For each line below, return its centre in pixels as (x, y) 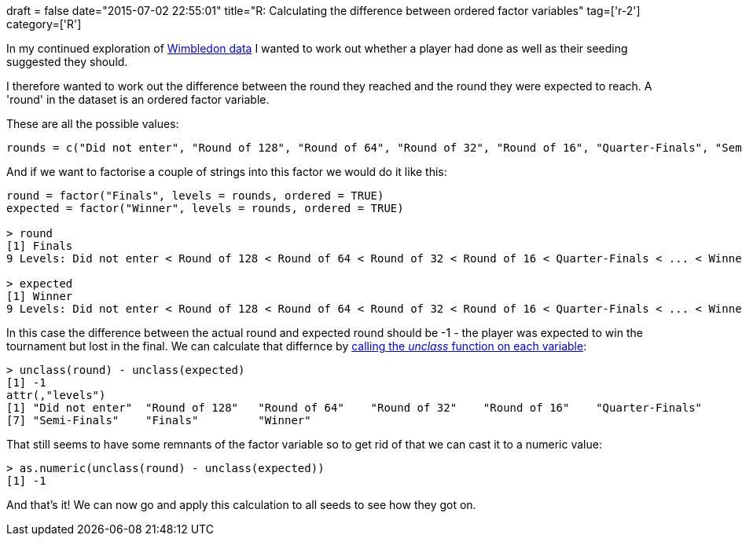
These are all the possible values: (93, 124)
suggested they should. (67, 62)
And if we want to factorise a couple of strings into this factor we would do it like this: (227, 172)
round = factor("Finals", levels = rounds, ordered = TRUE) (195, 196)
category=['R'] (44, 24)
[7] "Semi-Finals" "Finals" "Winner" (159, 420)
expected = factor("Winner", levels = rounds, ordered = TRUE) (205, 208)
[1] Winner (40, 296)
